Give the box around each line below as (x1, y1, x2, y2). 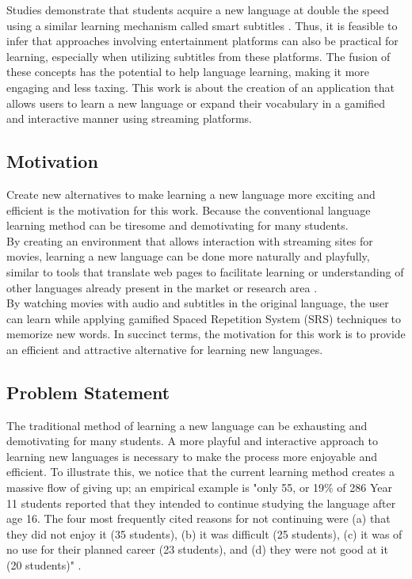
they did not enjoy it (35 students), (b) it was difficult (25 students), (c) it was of (6, 525, 402, 542)
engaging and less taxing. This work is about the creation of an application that (6, 78, 395, 95)
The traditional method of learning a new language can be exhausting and (6, 417, 368, 433)
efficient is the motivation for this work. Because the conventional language (6, 201, 371, 218)
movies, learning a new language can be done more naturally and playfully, (6, 248, 370, 265)
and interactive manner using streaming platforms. (6, 110, 252, 127)
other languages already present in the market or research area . (6, 279, 318, 295)
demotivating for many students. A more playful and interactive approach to (6, 432, 378, 449)
